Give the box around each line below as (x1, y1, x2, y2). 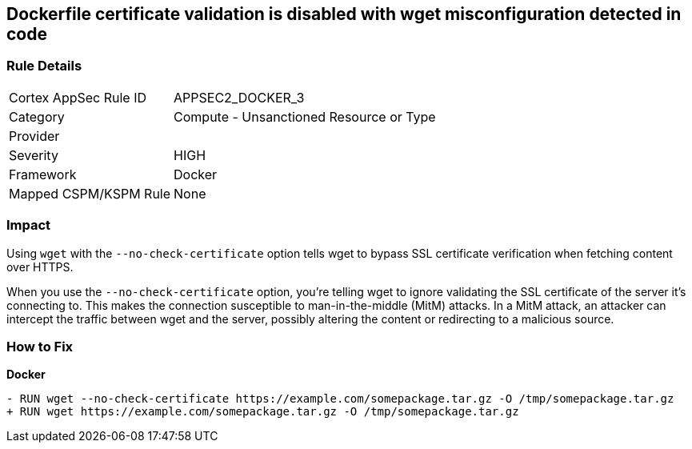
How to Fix (6, 338, 74, 355)
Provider (9, 127, 60, 144)
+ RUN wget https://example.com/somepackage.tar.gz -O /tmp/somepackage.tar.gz (6, 405, 519, 419)
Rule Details (6, 58, 82, 74)
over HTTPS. (6, 259, 74, 274)
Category (9, 108, 65, 125)
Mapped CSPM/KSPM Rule (9, 185, 171, 202)
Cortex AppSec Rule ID (9, 89, 147, 106)
